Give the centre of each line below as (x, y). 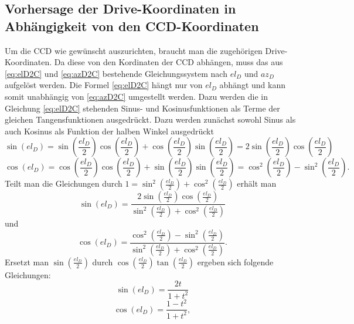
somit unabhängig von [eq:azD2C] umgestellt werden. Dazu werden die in (137, 96)
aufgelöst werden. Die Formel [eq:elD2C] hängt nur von (104, 85)
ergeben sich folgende (235, 261)
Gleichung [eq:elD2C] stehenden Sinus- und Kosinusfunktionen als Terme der (142, 108)
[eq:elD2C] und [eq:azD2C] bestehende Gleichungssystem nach (116, 73)
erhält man (257, 183)
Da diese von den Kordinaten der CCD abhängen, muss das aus (169, 62)
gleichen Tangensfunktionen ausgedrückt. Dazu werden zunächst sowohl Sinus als (150, 119)
